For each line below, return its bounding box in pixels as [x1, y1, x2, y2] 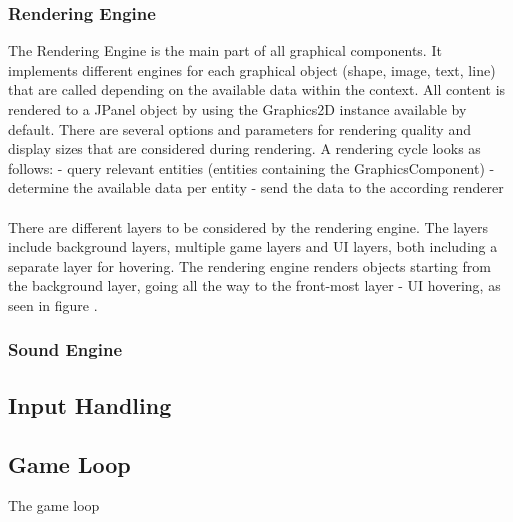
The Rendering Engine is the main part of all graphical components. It [8, 40, 442, 61]
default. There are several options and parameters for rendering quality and [8, 118, 471, 139]
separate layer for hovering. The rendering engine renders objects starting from [8, 255, 491, 276]
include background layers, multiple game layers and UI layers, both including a [8, 236, 498, 257]
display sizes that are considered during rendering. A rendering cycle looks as [8, 138, 481, 159]
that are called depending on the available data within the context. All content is [8, 79, 506, 100]
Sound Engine [8, 337, 123, 362]
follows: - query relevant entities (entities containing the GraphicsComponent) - [8, 157, 495, 178]
